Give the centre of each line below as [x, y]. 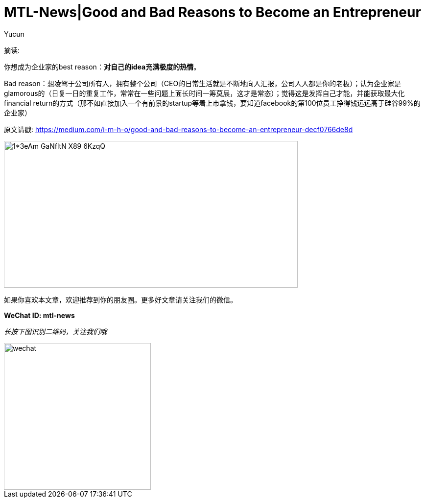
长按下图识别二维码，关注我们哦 [55, 331]
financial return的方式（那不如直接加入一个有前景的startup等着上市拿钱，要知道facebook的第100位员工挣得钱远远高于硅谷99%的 [212, 103]
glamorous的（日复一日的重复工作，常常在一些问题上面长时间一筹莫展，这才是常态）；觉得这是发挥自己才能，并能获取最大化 [204, 93]
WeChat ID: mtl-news [39, 315]
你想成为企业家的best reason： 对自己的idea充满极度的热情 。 [102, 67]
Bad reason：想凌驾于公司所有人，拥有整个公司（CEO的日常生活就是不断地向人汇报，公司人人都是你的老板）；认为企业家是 [203, 83]
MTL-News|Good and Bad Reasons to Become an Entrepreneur [212, 12]
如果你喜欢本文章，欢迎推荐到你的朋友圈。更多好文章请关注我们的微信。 [120, 299]
